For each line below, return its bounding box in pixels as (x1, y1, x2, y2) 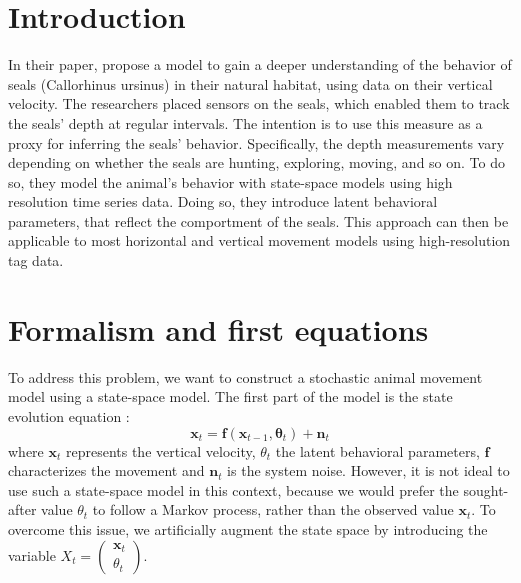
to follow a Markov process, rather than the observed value (92, 499, 454, 520)
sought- (463, 479, 509, 500)
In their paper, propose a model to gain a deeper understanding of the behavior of (8, 54, 512, 75)
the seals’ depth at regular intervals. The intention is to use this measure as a (8, 112, 483, 133)
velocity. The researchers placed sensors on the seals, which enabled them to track (8, 93, 510, 114)
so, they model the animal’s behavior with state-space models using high (8, 171, 453, 192)
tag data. (8, 250, 64, 271)
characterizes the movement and (8, 460, 205, 481)
